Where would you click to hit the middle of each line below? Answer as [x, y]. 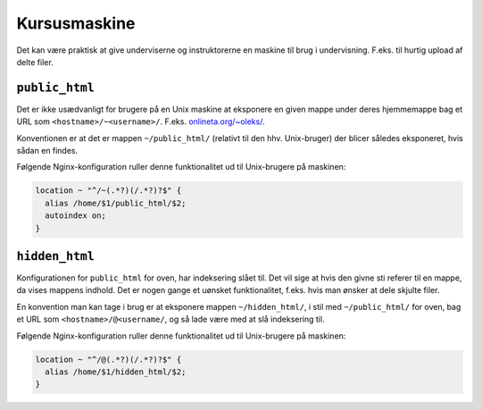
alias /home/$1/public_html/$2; [116, 203]
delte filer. [35, 62]
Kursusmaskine [76, 23]
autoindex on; [76, 216]
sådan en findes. [47, 151]
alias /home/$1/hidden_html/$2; [116, 372]
